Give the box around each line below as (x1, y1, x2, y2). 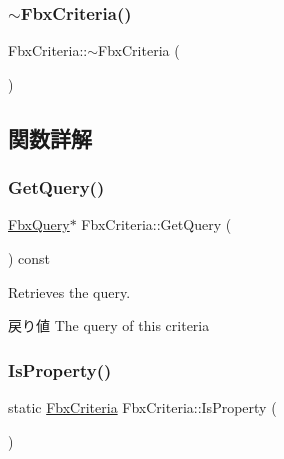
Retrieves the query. (8, 281, 131, 302)
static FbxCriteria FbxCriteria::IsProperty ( (8, 397, 277, 417)
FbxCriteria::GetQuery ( (81, 214, 232, 235)
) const (8, 248, 51, 268)
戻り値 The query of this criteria (8, 315, 210, 336)
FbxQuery (8, 214, 70, 235)
